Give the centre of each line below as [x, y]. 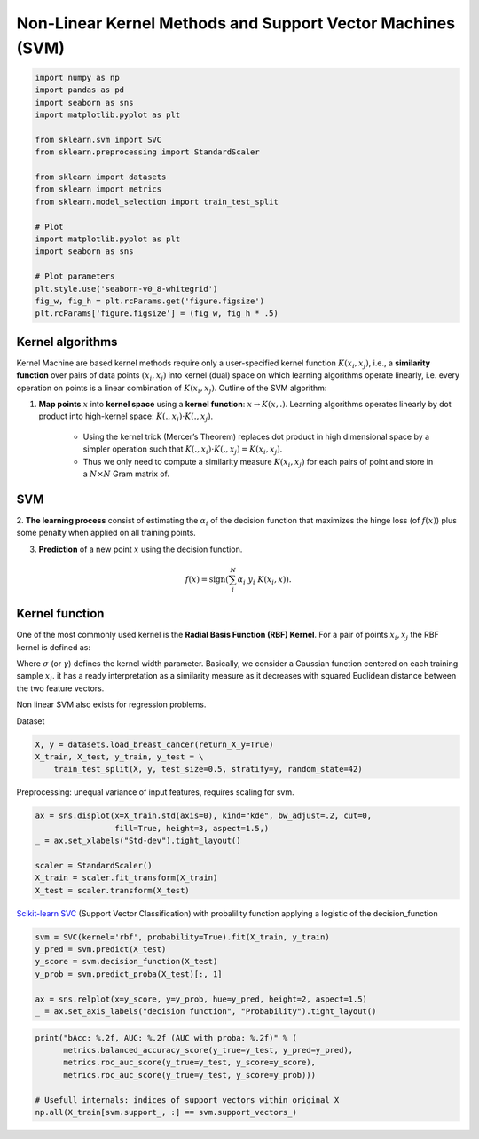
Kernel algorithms [67, 342]
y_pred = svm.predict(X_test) [101, 950]
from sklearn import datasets [101, 177]
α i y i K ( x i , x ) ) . [264, 580]
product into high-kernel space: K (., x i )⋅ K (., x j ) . [126, 417]
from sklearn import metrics [98, 189]
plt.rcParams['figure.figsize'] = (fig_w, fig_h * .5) [157, 314]
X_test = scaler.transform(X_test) [112, 890]
